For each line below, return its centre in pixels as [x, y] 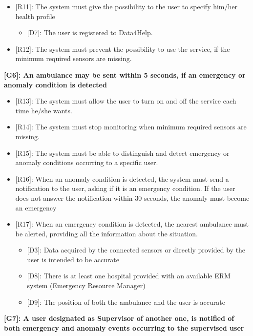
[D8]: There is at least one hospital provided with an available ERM [129, 276]
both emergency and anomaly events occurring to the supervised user [124, 327]
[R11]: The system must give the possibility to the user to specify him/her [126, 6]
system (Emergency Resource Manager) [86, 285]
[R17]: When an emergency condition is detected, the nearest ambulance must [132, 224]
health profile [35, 16]
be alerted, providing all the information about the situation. [107, 233]
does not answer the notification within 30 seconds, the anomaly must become [132, 198]
